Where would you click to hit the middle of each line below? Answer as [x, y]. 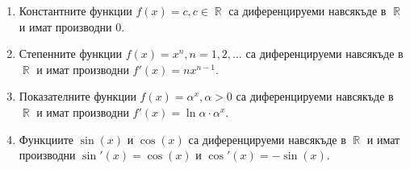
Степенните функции [70, 54]
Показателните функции [77, 96]
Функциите [46, 139]
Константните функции [75, 10]
